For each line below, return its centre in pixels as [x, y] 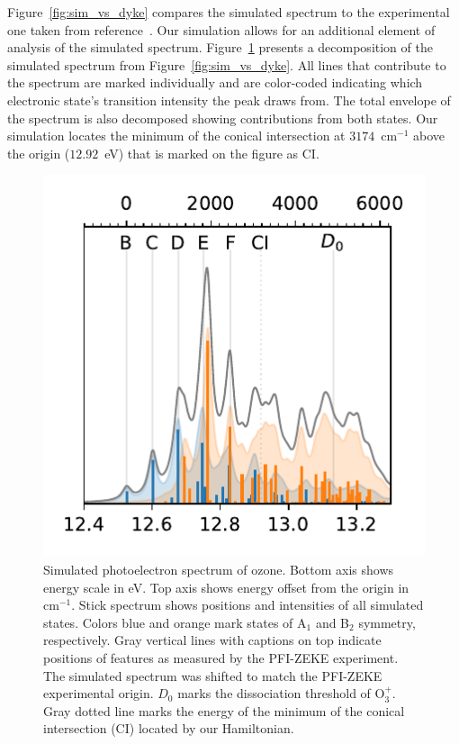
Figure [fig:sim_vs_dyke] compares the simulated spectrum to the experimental [229, 12]
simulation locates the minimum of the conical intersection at [176, 136]
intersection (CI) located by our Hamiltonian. [169, 728]
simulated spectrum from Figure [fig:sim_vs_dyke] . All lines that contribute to [227, 64]
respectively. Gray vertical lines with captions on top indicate [212, 640]
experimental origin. [99, 693]
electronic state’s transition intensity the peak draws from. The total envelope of [229, 100]
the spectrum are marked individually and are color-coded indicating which [215, 82]
